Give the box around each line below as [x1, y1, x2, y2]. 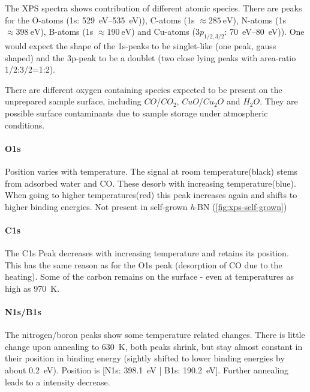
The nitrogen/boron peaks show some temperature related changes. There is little [5, 328, 305, 341]
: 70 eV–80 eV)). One [224, 25, 305, 38]
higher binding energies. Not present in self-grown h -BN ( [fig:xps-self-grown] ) [5, 200, 287, 213]
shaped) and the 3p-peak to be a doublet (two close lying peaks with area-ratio [5, 51, 296, 64]
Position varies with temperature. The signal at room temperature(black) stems [5, 164, 298, 177]
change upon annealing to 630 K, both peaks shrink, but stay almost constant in [5, 340, 303, 352]
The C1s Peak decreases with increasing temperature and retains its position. [5, 247, 289, 259]
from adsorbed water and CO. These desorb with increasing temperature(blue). [5, 176, 296, 189]
